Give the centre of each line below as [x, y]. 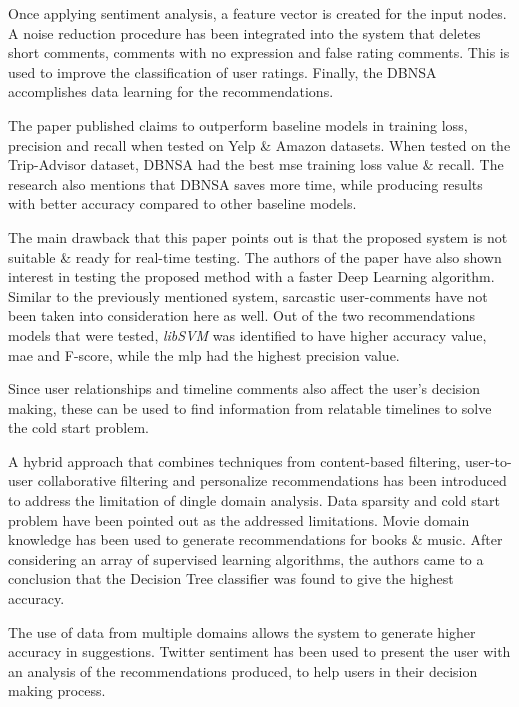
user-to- [488, 460]
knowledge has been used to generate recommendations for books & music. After [255, 539]
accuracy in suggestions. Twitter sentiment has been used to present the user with [259, 651]
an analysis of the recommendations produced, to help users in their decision [243, 670]
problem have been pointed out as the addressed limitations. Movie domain [239, 519]
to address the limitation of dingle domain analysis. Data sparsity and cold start [254, 500]
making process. [57, 690]
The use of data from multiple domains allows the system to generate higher [242, 631]
